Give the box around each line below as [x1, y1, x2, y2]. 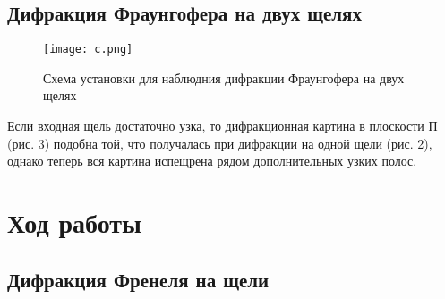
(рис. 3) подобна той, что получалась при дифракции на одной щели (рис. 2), [7, 133, 432, 152]
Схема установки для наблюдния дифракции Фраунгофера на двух [43, 68, 405, 87]
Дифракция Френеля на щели [7, 265, 270, 293]
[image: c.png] [43, 43, 133, 56]
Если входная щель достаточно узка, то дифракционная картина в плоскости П [7, 116, 438, 135]
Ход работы [7, 204, 141, 241]
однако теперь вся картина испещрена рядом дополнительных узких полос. [7, 151, 417, 170]
